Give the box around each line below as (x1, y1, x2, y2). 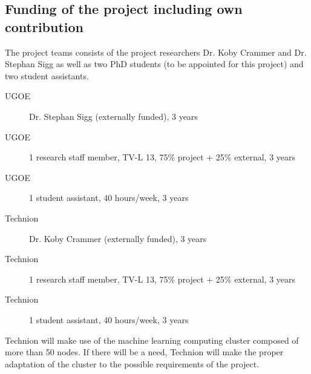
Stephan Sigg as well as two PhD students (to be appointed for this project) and (5, 57, 304, 70)
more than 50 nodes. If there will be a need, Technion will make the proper (5, 346, 284, 358)
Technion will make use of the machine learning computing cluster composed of (5, 333, 299, 346)
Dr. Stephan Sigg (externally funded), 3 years (29, 110, 198, 122)
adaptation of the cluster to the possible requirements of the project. (5, 357, 260, 370)
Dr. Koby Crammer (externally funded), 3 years (29, 232, 207, 244)
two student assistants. (5, 69, 89, 82)
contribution (5, 17, 84, 36)
